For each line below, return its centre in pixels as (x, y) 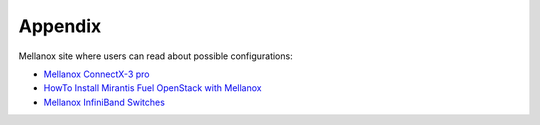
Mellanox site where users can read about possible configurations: (156, 56)
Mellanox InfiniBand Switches (104, 102)
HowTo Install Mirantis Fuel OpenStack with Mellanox (152, 88)
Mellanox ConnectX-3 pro (96, 74)
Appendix (60, 26)
